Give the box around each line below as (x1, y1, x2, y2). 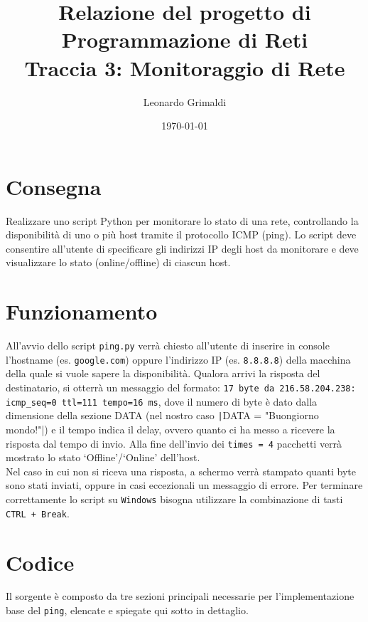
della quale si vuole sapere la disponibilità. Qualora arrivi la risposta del (6, 366, 320, 381)
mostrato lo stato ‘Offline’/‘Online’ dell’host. (6, 450, 200, 465)
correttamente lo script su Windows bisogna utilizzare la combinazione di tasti (6, 492, 343, 507)
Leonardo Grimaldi (143, 94, 227, 109)
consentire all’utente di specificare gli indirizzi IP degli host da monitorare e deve (6, 241, 359, 255)
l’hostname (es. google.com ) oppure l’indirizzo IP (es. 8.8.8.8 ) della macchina (6, 352, 351, 367)
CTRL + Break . (6, 505, 70, 520)
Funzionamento (6, 297, 158, 326)
